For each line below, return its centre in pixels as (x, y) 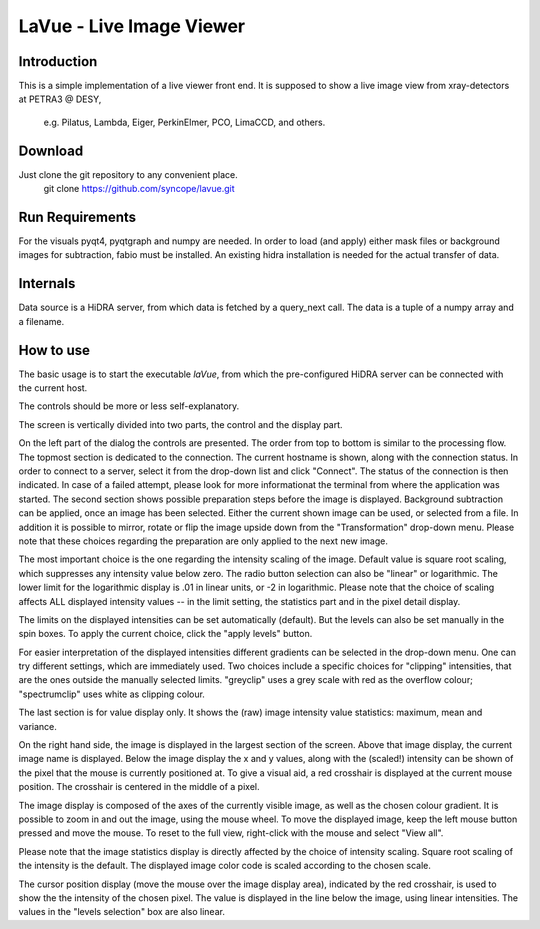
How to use (54, 350)
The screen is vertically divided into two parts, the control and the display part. (181, 424)
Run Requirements (77, 216)
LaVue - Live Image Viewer (132, 26)
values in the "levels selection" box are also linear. (121, 912)
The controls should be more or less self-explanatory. (129, 406)
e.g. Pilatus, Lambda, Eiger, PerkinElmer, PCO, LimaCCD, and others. (184, 122)
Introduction (58, 61)
